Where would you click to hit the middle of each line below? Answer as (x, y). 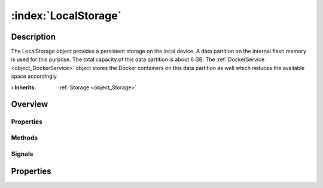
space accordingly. (34, 76)
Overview (30, 104)
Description (33, 37)
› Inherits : (24, 87)
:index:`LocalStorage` (66, 16)
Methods (25, 138)
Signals (22, 154)
